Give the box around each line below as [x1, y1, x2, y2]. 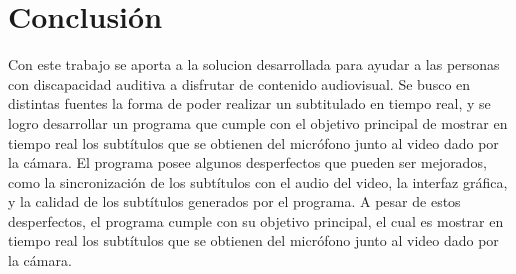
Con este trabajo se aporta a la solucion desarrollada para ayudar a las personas [8, 54, 500, 75]
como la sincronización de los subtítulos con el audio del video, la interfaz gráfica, [8, 171, 508, 192]
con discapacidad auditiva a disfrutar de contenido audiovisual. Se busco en [8, 73, 471, 94]
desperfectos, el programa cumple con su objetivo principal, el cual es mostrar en [8, 210, 504, 231]
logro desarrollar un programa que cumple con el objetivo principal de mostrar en [8, 112, 508, 133]
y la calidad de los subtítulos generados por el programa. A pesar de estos [8, 191, 461, 212]
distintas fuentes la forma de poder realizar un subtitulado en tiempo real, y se [8, 93, 491, 114]
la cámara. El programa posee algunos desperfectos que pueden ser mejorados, [8, 152, 487, 173]
